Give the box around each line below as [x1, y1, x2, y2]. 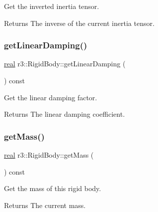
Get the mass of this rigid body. [4, 183, 101, 194]
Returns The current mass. [4, 200, 86, 210]
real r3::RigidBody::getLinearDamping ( [4, 58, 126, 69]
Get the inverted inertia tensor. [4, 1, 99, 11]
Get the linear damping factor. [4, 92, 97, 102]
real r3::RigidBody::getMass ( [4, 150, 94, 160]
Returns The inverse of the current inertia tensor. [4, 17, 155, 28]
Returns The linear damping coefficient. [4, 109, 125, 119]
